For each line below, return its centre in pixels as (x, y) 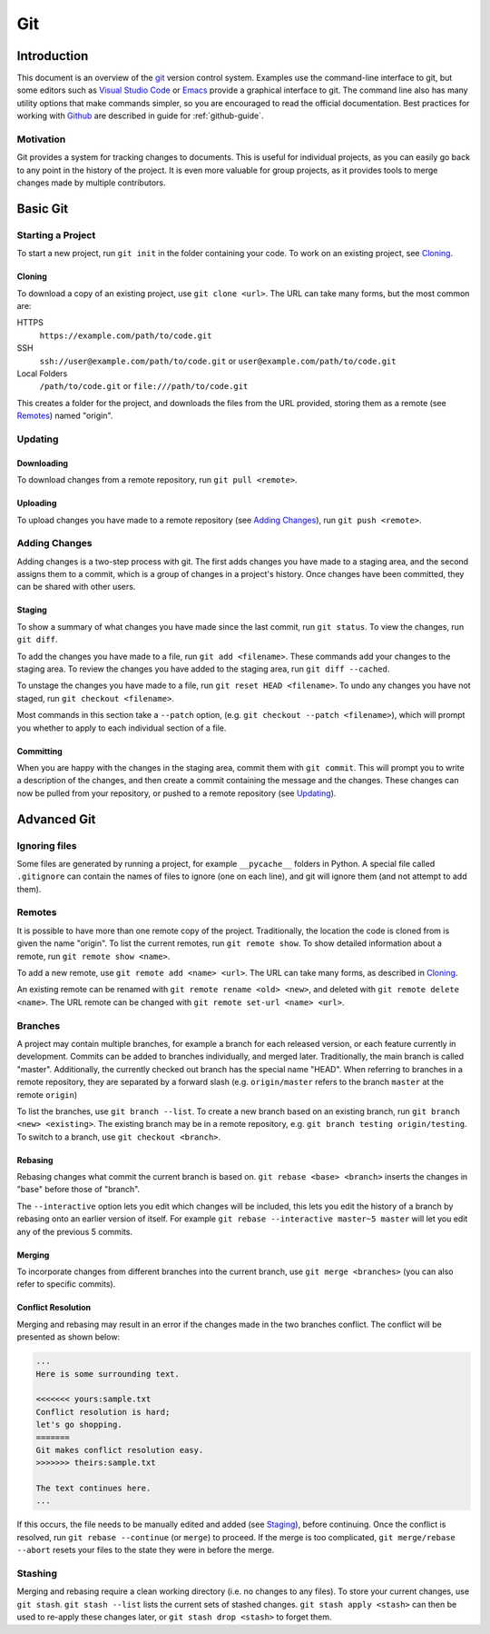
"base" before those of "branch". (78, 1190)
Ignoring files (47, 845)
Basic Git (43, 209)
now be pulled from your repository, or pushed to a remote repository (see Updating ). (176, 793)
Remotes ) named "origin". (65, 416)
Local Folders (42, 374)
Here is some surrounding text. (108, 1374)
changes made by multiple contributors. (91, 183)
